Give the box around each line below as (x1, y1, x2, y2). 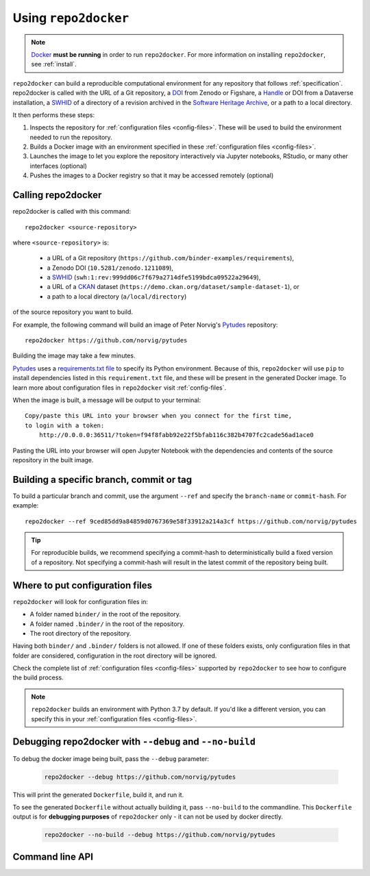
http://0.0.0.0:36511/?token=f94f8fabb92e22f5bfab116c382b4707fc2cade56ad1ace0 (38, 431, 314, 439)
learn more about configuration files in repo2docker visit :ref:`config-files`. (12, 384, 227, 392)
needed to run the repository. (29, 133, 112, 141)
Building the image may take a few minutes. (12, 351, 136, 360)
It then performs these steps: (12, 110, 95, 119)
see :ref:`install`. (31, 60, 77, 68)
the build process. (12, 673, 64, 681)
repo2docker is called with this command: (12, 208, 132, 216)
